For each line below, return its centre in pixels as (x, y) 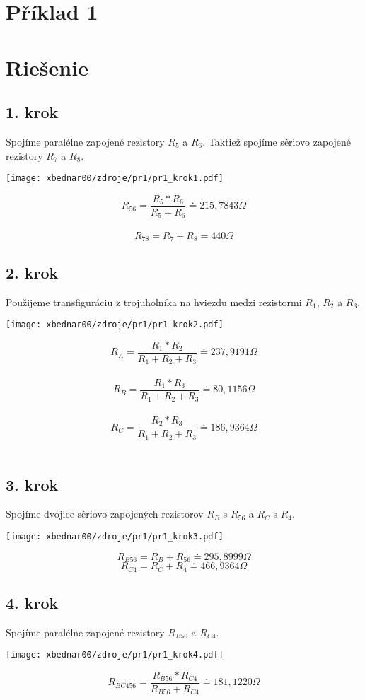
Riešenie (47, 67)
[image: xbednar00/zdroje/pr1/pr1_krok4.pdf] (115, 655)
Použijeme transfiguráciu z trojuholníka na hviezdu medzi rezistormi (154, 302)
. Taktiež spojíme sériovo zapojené (277, 141)
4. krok (32, 602)
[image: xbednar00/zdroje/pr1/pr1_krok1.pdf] (115, 179)
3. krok (32, 484)
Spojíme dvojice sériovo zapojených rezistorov (105, 514)
